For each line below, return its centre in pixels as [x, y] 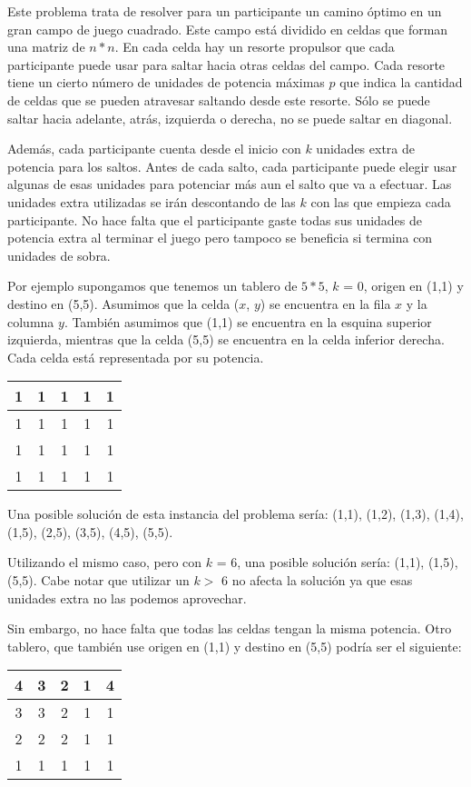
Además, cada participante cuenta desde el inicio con [154, 149]
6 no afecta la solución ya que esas [317, 580]
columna [31, 321]
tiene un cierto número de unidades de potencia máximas [166, 82]
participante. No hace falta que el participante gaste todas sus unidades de [215, 219]
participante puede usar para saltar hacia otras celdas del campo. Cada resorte [226, 64]
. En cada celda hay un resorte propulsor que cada [255, 47]
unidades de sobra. [59, 255]
